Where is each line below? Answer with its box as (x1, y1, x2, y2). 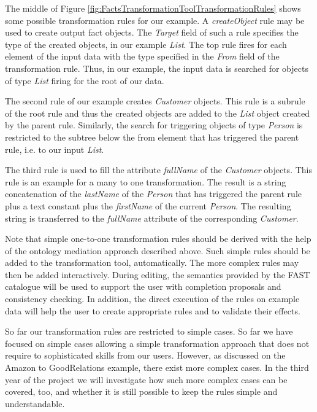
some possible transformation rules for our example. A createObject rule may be (5, 14, 305, 26)
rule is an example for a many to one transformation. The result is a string (5, 175, 286, 188)
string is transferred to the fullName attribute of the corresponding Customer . (5, 211, 299, 224)
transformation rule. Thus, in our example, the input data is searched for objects (5, 61, 308, 74)
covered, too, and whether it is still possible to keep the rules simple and (5, 385, 278, 398)
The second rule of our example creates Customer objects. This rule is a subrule (5, 95, 305, 107)
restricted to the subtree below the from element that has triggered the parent (5, 130, 299, 143)
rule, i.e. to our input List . (5, 142, 104, 155)
